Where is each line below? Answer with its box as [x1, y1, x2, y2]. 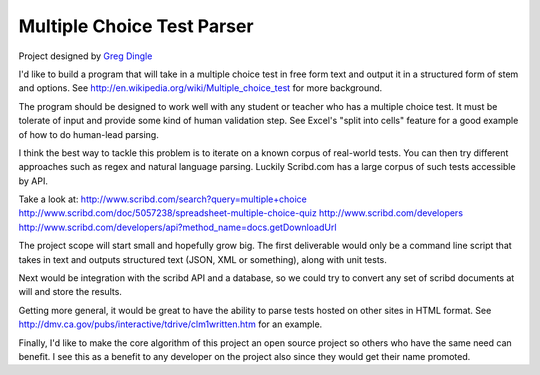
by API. [18, 175, 49, 187]
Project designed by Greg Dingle [18, 50, 153, 62]
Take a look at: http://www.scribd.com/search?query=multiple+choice [18, 193, 307, 205]
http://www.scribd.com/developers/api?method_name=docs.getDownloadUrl [18, 221, 337, 233]
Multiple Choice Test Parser [18, 15, 254, 37]
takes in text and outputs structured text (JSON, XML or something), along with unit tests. [18, 253, 387, 265]
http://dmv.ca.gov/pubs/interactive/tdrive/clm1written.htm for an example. [18, 318, 323, 330]
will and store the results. [18, 286, 122, 298]
